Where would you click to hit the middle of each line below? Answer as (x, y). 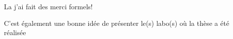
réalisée (15, 32)
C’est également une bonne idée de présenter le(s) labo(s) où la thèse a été (117, 23)
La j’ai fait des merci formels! (48, 6)
